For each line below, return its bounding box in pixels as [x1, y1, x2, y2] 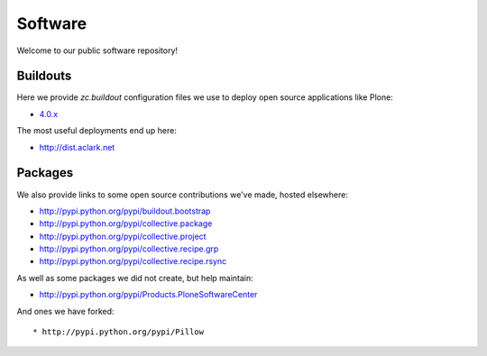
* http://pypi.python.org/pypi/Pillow [32, 327, 205, 337]
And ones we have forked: [16, 306, 115, 316]
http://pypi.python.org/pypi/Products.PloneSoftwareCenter [39, 289, 258, 300]
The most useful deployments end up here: [16, 125, 178, 136]
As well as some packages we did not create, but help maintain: [16, 272, 254, 283]
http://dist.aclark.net [39, 141, 115, 152]
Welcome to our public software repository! [16, 45, 179, 56]
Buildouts [16, 68, 72, 84]
